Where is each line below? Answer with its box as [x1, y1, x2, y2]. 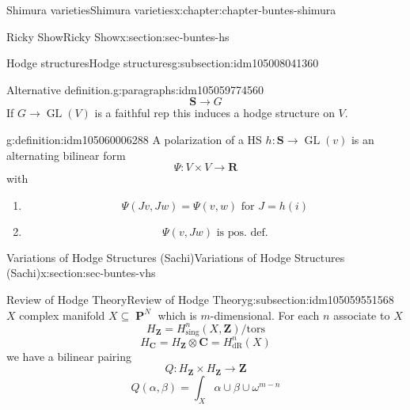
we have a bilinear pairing [6, 347, 131, 364]
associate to [333, 306, 390, 323]
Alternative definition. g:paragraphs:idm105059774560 [6, 81, 264, 97]
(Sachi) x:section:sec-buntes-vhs [6, 264, 156, 281]
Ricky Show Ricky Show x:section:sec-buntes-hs [6, 28, 230, 44]
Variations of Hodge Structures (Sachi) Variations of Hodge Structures [6, 249, 345, 265]
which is [158, 306, 197, 323]
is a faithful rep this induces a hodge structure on [94, 104, 335, 121]
